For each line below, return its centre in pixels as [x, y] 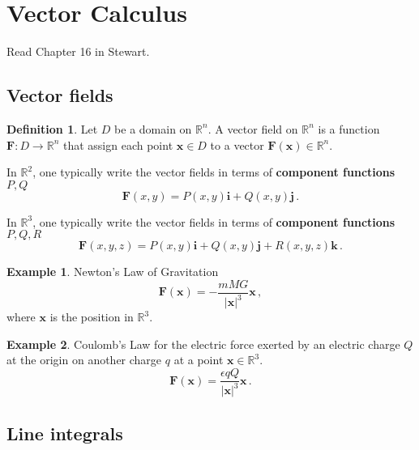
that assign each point [118, 144]
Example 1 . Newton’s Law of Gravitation [113, 272]
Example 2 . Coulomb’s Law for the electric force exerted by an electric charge [203, 344]
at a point [199, 360]
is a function [349, 128]
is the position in [92, 317]
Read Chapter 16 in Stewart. [78, 51]
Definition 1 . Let [52, 128]
